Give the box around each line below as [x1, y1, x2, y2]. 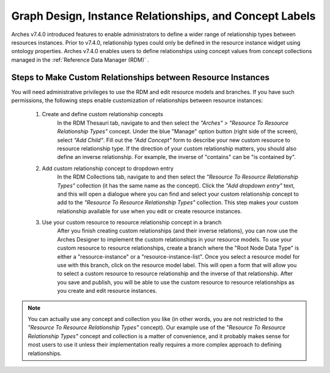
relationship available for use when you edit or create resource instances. [57, 207, 242, 215]
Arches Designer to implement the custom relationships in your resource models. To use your [57, 235, 293, 243]
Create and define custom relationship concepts [42, 111, 163, 118]
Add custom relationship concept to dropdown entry [42, 164, 174, 172]
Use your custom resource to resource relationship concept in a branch [42, 219, 222, 226]
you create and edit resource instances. [57, 287, 158, 295]
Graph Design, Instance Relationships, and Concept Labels [11, 9, 316, 23]
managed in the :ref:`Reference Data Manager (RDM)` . [11, 56, 149, 64]
